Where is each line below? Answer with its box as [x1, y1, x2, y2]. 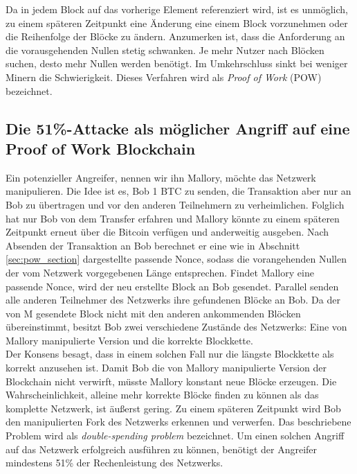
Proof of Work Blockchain [6, 137, 196, 159]
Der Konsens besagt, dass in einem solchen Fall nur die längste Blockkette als [6, 346, 334, 361]
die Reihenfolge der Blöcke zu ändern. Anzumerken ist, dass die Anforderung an [6, 29, 345, 44]
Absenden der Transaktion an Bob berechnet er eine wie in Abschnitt [6, 238, 300, 252]
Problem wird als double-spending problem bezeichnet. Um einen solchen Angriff [6, 428, 345, 443]
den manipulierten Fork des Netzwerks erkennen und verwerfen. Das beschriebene [6, 414, 351, 429]
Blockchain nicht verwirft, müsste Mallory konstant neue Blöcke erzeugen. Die [6, 374, 337, 388]
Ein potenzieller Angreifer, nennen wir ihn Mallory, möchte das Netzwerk [6, 170, 316, 184]
